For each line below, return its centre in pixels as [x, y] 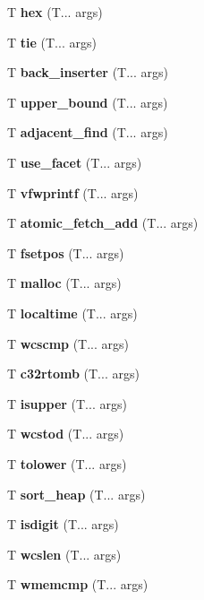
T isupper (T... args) [67, 403]
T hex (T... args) [55, 12]
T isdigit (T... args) [63, 524]
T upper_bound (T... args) [88, 102]
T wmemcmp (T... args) [78, 584]
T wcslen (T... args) [64, 554]
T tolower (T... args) [67, 463]
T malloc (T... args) [64, 283]
